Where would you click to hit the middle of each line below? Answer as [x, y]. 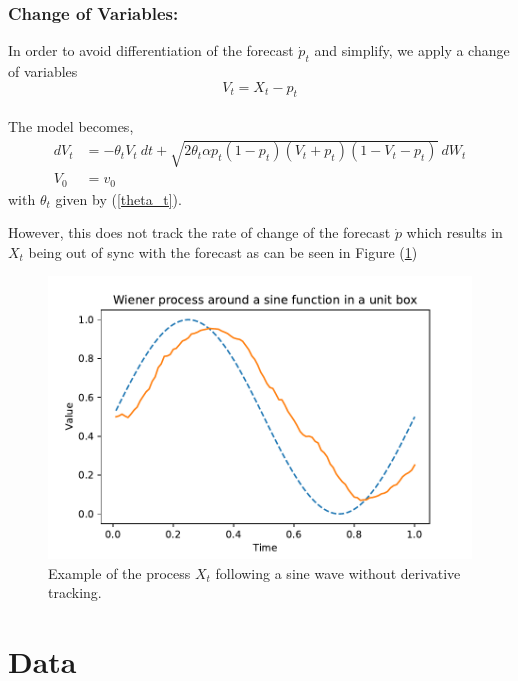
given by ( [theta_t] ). [118, 198]
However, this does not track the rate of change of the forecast [199, 232]
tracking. [75, 592]
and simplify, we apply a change [412, 50]
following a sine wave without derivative [338, 572]
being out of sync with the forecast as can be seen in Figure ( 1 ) [223, 251]
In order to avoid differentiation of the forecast [151, 50]
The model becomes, [71, 126]
